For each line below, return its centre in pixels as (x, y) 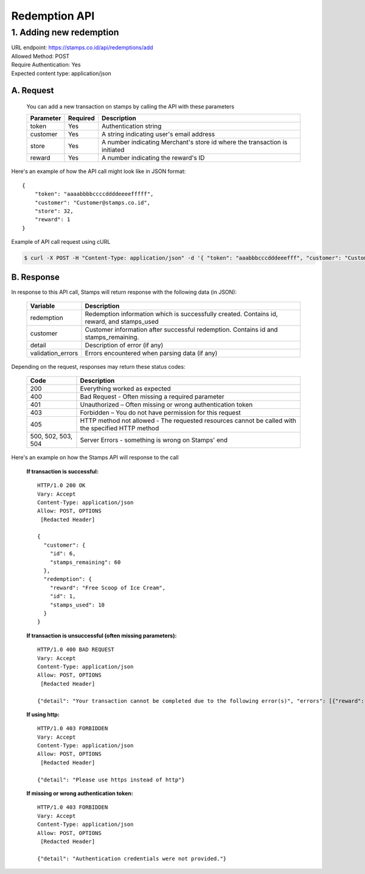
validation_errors (54, 353)
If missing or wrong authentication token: (80, 794)
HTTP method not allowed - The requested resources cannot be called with (188, 421)
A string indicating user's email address (158, 134)
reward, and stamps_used (122, 321)
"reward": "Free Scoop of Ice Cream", (108, 588)
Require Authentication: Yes (46, 65)
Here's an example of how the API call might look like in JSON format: (99, 171)
